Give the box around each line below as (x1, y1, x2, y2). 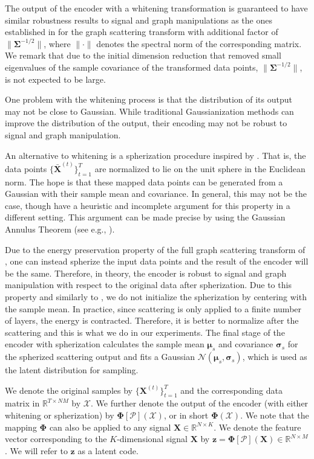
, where (44, 37, 71, 50)
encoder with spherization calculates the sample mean (5, 338, 204, 350)
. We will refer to (5, 444, 68, 457)
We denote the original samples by (5, 384, 132, 396)
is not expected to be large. (5, 72, 106, 85)
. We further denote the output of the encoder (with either (90, 397, 309, 409)
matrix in (5, 397, 40, 409)
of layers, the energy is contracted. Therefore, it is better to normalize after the (5, 314, 299, 327)
